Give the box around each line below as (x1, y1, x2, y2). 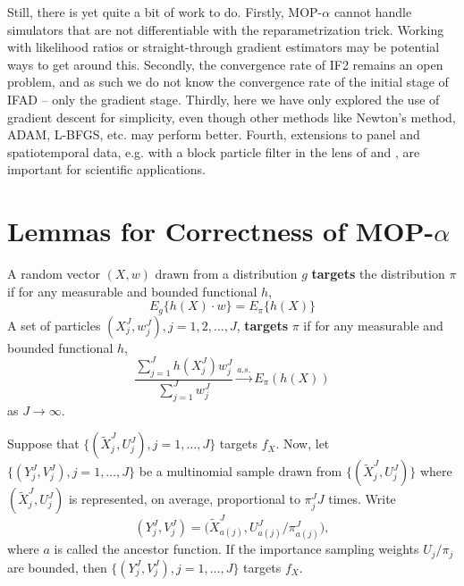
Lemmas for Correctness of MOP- (7, 213, 434, 249)
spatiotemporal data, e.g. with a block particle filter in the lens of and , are (7, 142, 420, 161)
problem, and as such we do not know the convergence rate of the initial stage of (7, 72, 449, 91)
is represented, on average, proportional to (68, 490, 300, 508)
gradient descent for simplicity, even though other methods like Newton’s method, (7, 107, 456, 126)
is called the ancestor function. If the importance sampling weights (54, 540, 419, 558)
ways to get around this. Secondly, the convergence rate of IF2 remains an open (7, 54, 443, 73)
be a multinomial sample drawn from (139, 462, 342, 481)
